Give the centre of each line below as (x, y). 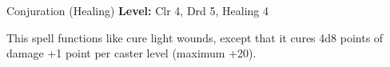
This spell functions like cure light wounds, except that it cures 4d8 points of (195, 37)
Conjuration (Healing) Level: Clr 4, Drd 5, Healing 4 (138, 10)
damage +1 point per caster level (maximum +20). (131, 53)
